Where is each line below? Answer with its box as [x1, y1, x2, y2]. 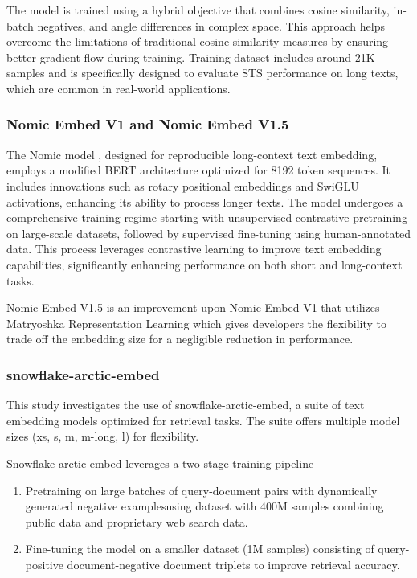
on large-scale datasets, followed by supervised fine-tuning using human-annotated [6, 224, 411, 241]
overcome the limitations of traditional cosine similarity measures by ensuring [6, 33, 389, 50]
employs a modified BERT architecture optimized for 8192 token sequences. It [6, 162, 391, 178]
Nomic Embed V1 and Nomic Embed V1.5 [6, 114, 289, 134]
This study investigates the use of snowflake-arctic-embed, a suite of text [6, 396, 365, 413]
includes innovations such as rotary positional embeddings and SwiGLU [6, 177, 359, 194]
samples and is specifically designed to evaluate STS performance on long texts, [6, 64, 399, 81]
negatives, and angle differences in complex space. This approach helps [37, 17, 385, 34]
